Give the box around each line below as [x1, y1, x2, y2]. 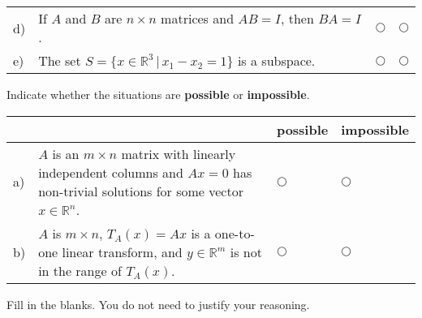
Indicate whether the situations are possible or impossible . [6, 86, 310, 102]
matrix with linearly [121, 144, 236, 163]
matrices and [161, 9, 235, 28]
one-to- [214, 223, 255, 243]
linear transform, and [62, 242, 183, 261]
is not [230, 242, 262, 261]
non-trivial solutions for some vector [38, 181, 243, 200]
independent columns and [38, 162, 183, 182]
